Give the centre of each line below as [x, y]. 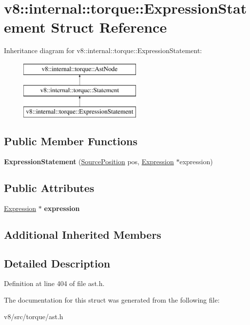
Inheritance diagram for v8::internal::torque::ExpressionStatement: [103, 50]
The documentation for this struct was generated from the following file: [112, 300]
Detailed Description [57, 263]
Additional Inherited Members [83, 234]
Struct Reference [109, 27]
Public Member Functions [71, 141]
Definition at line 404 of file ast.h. [54, 283]
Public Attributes [49, 188]
